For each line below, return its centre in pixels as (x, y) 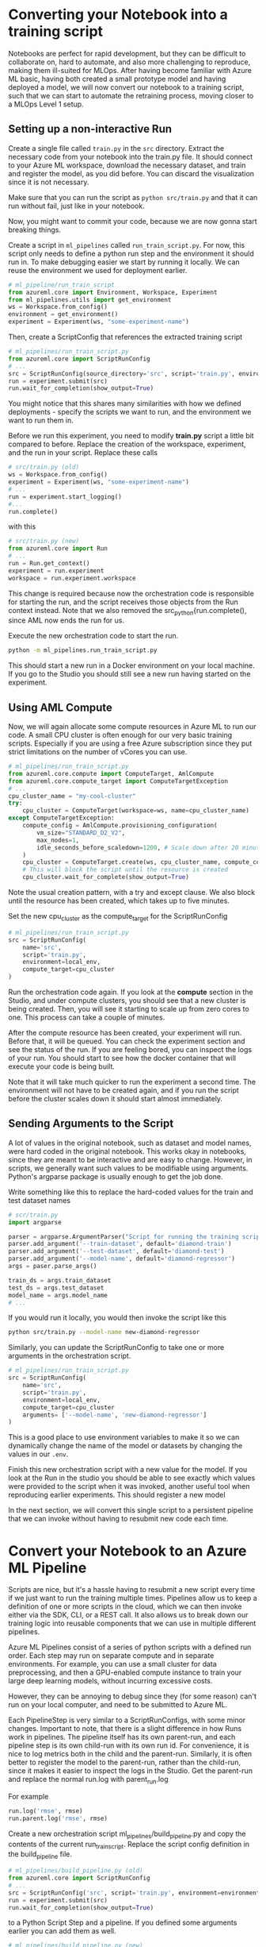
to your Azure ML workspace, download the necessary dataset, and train (127, 165)
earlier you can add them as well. (62, 1931)
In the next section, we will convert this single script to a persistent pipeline (131, 1510)
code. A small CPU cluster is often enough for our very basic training (120, 735)
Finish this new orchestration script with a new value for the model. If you (128, 1470)
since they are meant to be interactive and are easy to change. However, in (130, 1159)
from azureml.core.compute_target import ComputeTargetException (118, 781)
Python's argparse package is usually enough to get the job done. (116, 1176)
